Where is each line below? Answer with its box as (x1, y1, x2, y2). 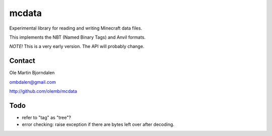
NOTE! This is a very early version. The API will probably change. (9, 43, 145, 50)
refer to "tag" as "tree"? (22, 114, 72, 120)
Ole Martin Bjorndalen (9, 70, 55, 76)
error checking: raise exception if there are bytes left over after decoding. (22, 121, 175, 127)
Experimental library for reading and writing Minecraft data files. (9, 25, 143, 31)
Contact (9, 57, 35, 65)
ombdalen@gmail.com (9, 79, 56, 85)
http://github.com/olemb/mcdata (9, 88, 78, 94)
